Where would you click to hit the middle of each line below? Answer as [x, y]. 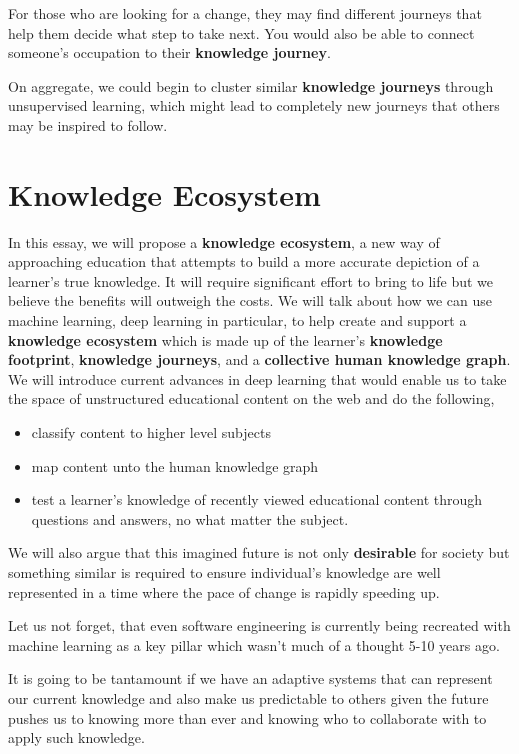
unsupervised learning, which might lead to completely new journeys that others [254, 105]
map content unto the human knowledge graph [175, 465]
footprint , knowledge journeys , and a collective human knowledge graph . [259, 359]
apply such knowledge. [76, 737]
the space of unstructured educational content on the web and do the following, [251, 398]
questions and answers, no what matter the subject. [190, 518]
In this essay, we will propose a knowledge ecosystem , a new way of [224, 241]
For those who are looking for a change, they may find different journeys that [245, 13]
